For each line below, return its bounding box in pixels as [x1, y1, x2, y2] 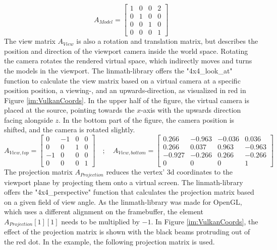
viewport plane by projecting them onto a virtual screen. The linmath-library [4, 177, 243, 187]
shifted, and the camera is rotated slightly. [4, 124, 135, 135]
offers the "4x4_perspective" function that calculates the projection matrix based [4, 187, 254, 197]
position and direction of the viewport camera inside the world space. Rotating [4, 45, 248, 56]
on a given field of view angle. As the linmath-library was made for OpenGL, [4, 196, 242, 207]
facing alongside [4, 114, 53, 125]
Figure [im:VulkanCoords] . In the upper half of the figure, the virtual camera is [4, 95, 249, 105]
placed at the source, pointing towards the [4, 105, 135, 115]
